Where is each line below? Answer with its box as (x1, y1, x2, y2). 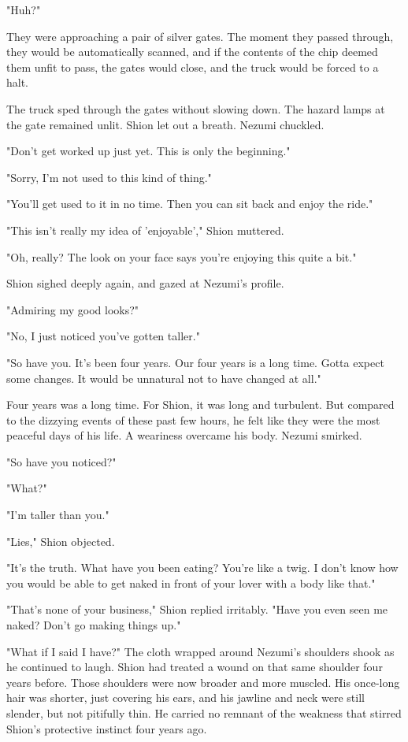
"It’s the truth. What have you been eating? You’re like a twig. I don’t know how (6, 559, 399, 576)
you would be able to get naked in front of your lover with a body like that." (6, 574, 376, 591)
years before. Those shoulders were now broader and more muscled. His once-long (6, 673, 400, 690)
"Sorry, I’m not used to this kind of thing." (6, 169, 212, 185)
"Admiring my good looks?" (6, 301, 139, 317)
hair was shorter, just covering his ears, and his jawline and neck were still (6, 689, 365, 706)
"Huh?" (6, 2, 41, 17)
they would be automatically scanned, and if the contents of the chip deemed (6, 43, 378, 60)
